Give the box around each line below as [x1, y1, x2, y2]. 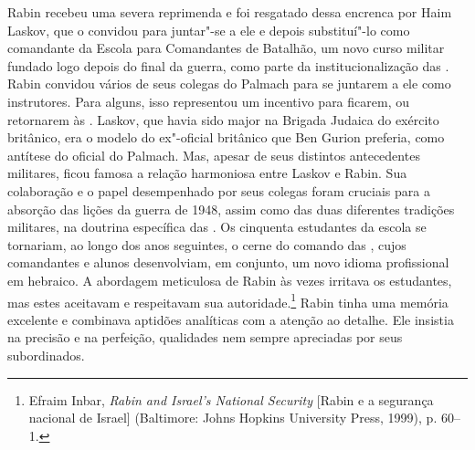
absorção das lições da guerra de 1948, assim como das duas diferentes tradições [7, 199, 455, 218]
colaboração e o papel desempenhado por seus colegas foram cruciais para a [7, 181, 430, 200]
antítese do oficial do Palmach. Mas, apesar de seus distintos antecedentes [7, 145, 420, 164]
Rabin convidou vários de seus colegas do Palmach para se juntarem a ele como [7, 74, 451, 93]
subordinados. [7, 345, 85, 364]
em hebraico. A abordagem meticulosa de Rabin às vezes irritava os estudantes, [7, 270, 452, 289]
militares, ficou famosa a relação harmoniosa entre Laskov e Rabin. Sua [7, 163, 407, 183]
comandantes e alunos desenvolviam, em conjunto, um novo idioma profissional [7, 253, 449, 272]
